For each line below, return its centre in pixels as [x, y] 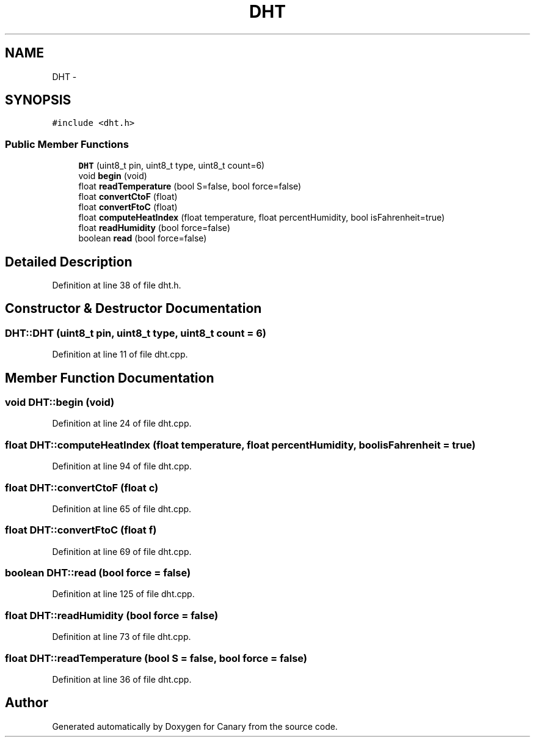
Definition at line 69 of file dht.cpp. [122, 551]
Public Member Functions [67, 144]
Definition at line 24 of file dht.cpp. [122, 424]
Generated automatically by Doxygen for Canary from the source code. [195, 726]
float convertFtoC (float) [128, 207]
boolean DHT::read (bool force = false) [98, 573]
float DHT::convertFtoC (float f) [81, 530]
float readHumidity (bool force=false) [154, 228]
